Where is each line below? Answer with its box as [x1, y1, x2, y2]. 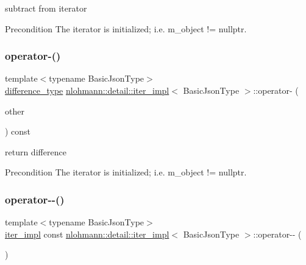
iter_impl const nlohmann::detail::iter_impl [5, 227, 169, 240]
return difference [5, 145, 66, 158]
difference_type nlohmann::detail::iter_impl [5, 84, 169, 96]
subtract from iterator [5, 2, 87, 14]
